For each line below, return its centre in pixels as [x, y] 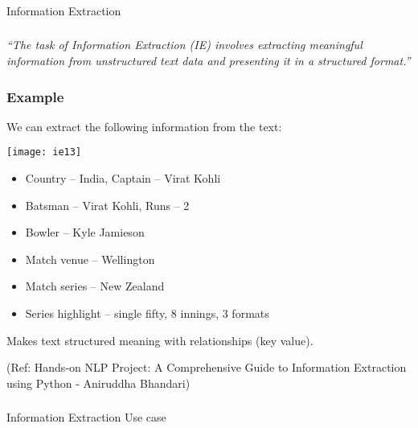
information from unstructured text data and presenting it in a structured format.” [209, 61]
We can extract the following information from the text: [144, 126]
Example [35, 96]
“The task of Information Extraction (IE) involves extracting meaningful [184, 45]
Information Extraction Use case [86, 417]
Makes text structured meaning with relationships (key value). [160, 340]
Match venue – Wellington [90, 259]
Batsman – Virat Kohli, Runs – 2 [107, 205]
